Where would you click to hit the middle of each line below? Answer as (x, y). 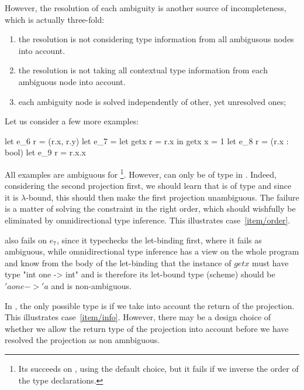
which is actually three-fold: (55, 19)
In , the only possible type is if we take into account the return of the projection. (150, 305)
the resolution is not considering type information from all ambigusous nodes (156, 39)
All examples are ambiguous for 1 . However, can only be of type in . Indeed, (141, 173)
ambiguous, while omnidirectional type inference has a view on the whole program (152, 251)
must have (270, 262)
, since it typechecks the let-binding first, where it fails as (159, 240)
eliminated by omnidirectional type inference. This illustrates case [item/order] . (148, 220)
